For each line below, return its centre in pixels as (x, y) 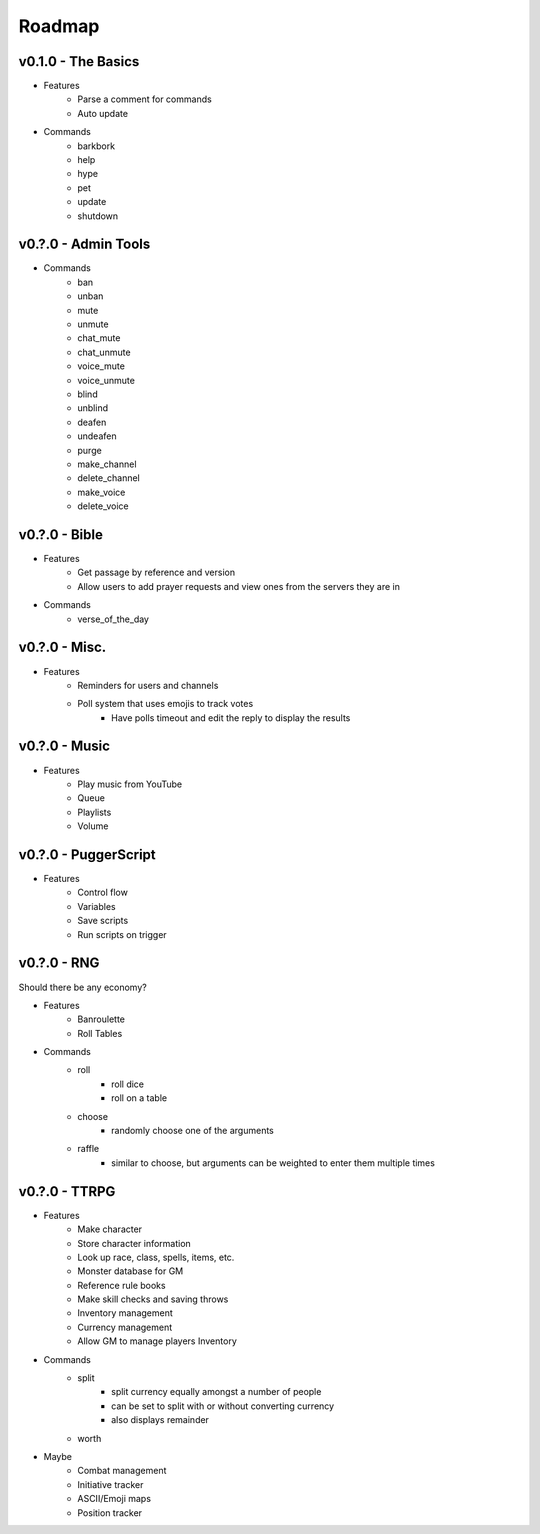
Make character (110, 1229)
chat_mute (99, 338)
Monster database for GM (130, 1271)
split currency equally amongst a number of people (216, 1392)
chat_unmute (104, 352)
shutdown (98, 216)
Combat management (122, 1471)
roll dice (128, 1084)
